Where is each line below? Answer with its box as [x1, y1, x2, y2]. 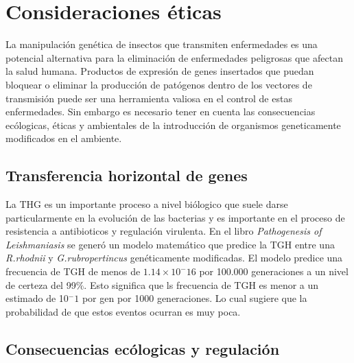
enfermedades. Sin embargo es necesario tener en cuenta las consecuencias [5, 104, 316, 119]
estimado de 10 [5, 291, 69, 305]
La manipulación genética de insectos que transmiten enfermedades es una [5, 37, 318, 51]
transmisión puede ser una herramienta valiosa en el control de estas [5, 91, 292, 105]
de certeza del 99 [5, 277, 76, 292]
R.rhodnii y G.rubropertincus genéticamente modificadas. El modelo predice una [5, 250, 343, 265]
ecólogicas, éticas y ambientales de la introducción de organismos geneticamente [5, 117, 341, 132]
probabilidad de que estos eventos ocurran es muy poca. [5, 304, 241, 318]
